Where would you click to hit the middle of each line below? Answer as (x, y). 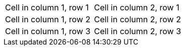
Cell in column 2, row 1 (137, 7)
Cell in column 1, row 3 (48, 31)
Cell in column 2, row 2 (137, 19)
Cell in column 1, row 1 (47, 7)
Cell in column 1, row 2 (48, 19)
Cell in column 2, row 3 (138, 31)
